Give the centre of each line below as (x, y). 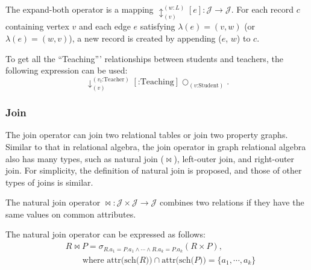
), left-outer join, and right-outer (234, 158)
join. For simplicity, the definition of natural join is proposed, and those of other (154, 170)
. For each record (262, 9)
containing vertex (37, 26)
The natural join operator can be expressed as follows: (105, 234)
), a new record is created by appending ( (145, 38)
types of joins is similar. (49, 182)
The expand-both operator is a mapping (80, 9)
